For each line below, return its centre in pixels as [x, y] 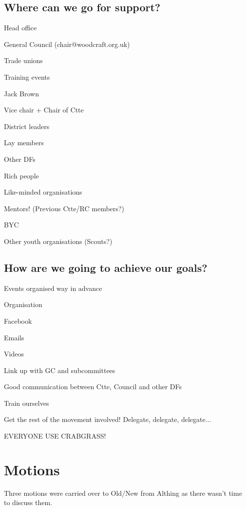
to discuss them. [28, 502]
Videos [14, 354]
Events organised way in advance [53, 288]
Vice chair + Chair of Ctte [44, 110]
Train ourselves [27, 403]
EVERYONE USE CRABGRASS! [55, 436]
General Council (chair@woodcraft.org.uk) [67, 44]
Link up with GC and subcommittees [60, 370]
